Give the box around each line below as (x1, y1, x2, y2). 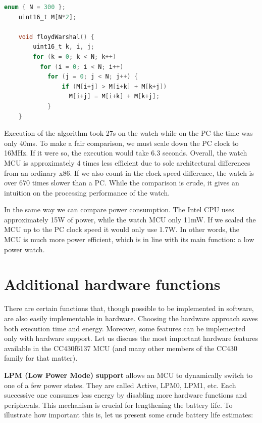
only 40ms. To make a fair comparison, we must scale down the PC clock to (4, 137, 239, 148)
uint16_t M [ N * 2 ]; (18, 13, 77, 21)
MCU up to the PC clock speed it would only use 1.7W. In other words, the (4, 224, 239, 235)
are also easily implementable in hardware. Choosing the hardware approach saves (4, 313, 258, 323)
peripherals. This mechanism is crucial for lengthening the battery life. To (4, 399, 233, 410)
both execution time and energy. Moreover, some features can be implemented (4, 323, 246, 333)
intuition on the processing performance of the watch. (4, 187, 170, 198)
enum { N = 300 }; (4, 4, 66, 11)
